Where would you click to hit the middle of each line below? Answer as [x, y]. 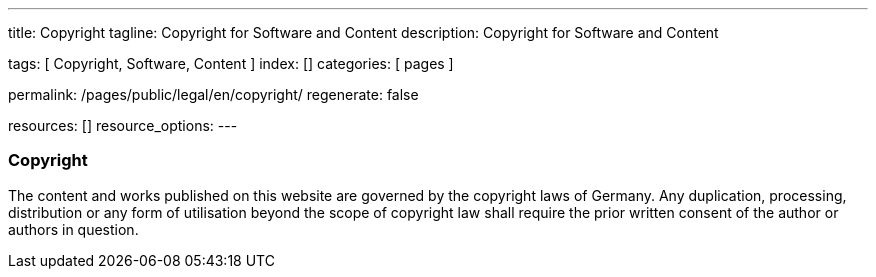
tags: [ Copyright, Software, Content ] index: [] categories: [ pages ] [231, 63]
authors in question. [73, 229]
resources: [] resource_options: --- [123, 125]
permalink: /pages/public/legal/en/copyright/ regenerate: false [213, 94]
